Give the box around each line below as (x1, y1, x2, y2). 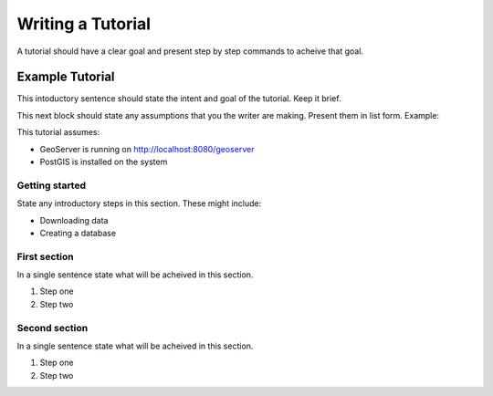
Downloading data (39, 214, 109, 225)
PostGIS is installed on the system (39, 156, 168, 168)
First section (16, 250, 74, 263)
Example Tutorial (16, 69, 115, 85)
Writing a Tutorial (16, 14, 151, 34)
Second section (16, 321, 89, 334)
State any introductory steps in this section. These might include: (16, 198, 262, 209)
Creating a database (39, 227, 117, 238)
